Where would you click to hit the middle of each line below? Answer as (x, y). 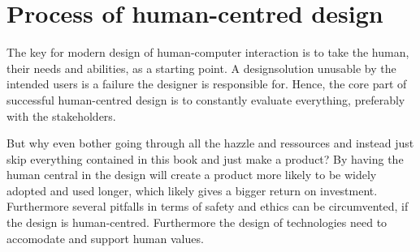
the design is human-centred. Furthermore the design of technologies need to (197, 222)
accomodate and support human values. (105, 238)
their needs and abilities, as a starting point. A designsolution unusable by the (201, 68)
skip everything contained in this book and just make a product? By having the (205, 158)
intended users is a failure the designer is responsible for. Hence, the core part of (207, 84)
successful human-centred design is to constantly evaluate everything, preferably (206, 99)
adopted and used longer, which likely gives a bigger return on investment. (192, 190)
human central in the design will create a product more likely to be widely (192, 175)
